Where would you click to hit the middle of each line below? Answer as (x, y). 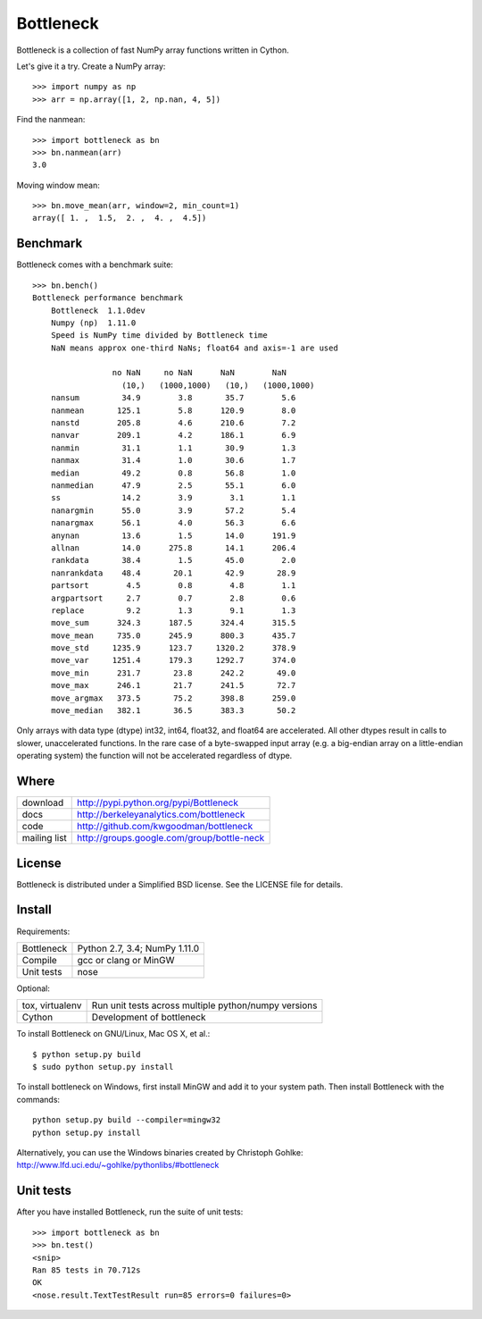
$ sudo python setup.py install (103, 1067)
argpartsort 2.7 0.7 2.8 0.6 (173, 598)
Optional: (33, 988)
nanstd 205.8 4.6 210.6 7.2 (173, 423)
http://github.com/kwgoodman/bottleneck (165, 827)
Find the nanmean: (51, 120)
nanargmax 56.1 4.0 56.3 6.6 (173, 523)
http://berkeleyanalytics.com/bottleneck (161, 815)
